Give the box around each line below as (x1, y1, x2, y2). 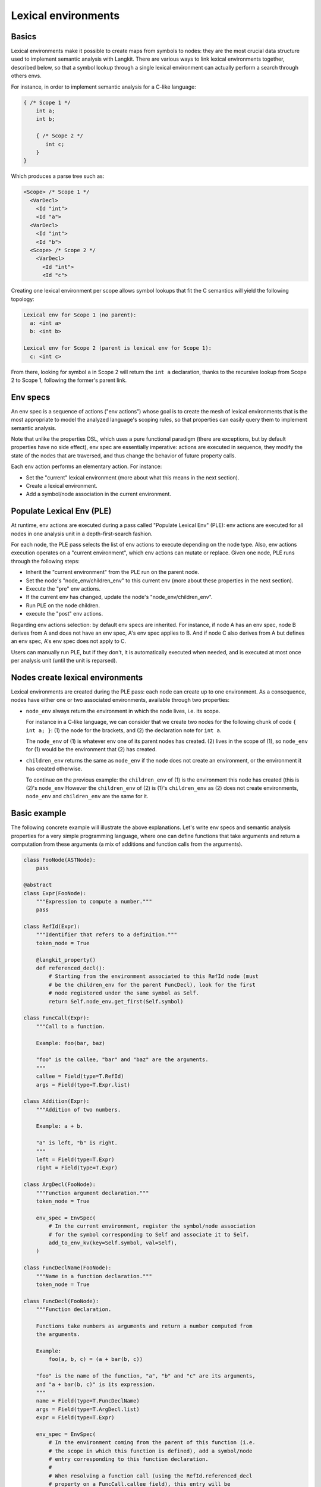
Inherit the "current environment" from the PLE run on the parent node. (26, 569, 200, 576)
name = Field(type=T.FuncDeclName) (36, 1398, 140, 1404)
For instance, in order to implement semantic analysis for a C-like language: (11, 83, 196, 90)
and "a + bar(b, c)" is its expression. (36, 1381, 156, 1388)
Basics (11, 32, 37, 42)
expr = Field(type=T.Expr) (36, 1414, 115, 1421)
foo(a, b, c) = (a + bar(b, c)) (48, 1356, 143, 1363)
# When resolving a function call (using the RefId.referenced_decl (48, 1472, 253, 1479)
